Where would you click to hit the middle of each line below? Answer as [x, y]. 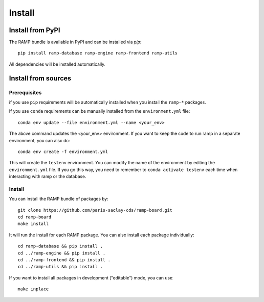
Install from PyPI [35, 30]
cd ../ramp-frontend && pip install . [64, 260]
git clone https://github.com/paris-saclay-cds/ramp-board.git [95, 210]
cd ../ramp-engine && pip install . [62, 253]
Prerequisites [25, 92]
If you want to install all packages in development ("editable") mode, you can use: [91, 277]
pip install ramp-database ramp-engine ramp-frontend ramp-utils [98, 53]
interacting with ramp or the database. [48, 176]
